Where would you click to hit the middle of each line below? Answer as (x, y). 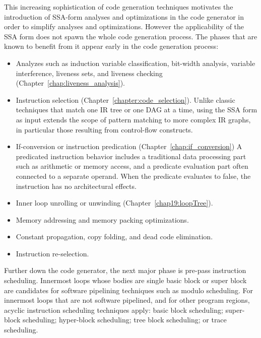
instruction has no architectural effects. (76, 186)
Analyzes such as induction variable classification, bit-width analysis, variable (136, 63)
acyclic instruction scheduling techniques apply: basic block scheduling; (114, 310)
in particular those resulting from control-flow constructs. (104, 129)
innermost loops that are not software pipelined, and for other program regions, (127, 300)
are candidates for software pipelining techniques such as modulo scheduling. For (128, 290)
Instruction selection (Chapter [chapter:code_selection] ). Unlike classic (125, 99)
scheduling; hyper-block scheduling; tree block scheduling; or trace (124, 320)
